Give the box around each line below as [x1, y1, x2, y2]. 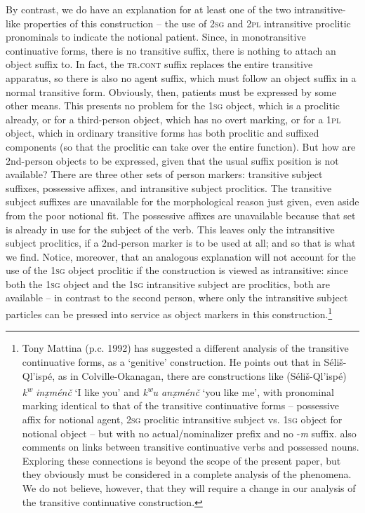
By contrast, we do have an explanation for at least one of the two [6, 2, 291, 16]
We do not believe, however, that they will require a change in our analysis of [22, 480, 356, 495]
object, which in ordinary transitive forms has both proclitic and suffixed [6, 125, 319, 140]
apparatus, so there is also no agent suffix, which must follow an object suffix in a [6, 70, 357, 85]
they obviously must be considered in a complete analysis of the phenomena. [22, 467, 352, 481]
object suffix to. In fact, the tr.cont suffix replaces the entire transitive [6, 57, 313, 71]
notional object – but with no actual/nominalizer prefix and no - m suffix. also [22, 425, 357, 440]
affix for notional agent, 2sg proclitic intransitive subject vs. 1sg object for [22, 411, 343, 426]
